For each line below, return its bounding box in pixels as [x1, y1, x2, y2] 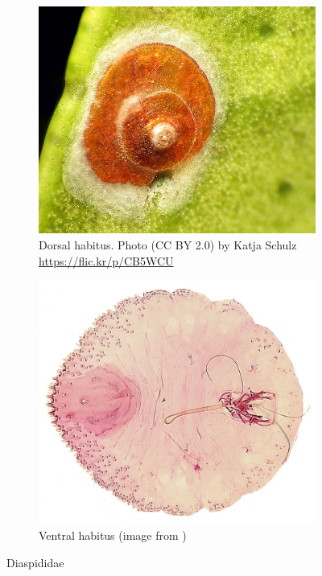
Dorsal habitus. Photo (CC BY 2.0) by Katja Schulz [39, 237, 297, 253]
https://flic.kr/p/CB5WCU [39, 252, 174, 269]
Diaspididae [6, 553, 64, 570]
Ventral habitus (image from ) [39, 526, 187, 543]
